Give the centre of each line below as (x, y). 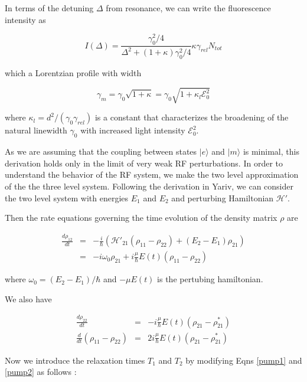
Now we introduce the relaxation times (75, 360)
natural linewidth (36, 130)
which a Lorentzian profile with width (73, 73)
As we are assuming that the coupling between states (101, 151)
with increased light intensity (133, 130)
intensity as (25, 19)
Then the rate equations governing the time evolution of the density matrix (141, 218)
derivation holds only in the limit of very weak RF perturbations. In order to (144, 163)
